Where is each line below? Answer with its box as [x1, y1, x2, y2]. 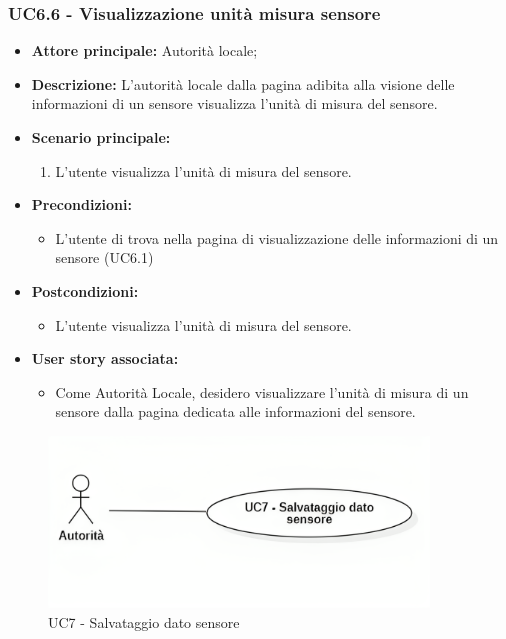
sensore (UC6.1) [55, 247, 154, 268]
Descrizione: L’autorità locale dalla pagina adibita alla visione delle [31, 73, 455, 94]
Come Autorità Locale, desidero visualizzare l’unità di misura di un [55, 381, 469, 402]
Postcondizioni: [31, 280, 139, 301]
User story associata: [31, 348, 179, 369]
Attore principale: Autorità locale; [31, 40, 258, 61]
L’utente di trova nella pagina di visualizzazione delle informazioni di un [55, 227, 499, 248]
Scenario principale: [31, 127, 171, 147]
